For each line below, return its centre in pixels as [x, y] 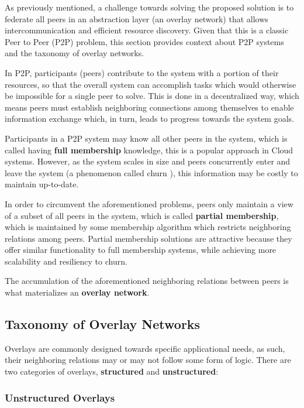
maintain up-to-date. [42, 184]
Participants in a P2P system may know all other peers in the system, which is [146, 138]
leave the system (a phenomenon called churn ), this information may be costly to [151, 172]
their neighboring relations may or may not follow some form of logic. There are [148, 360]
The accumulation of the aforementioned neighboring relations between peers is [147, 281]
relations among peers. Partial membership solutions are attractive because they [148, 238]
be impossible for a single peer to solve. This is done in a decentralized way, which [152, 96]
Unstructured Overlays [60, 397]
